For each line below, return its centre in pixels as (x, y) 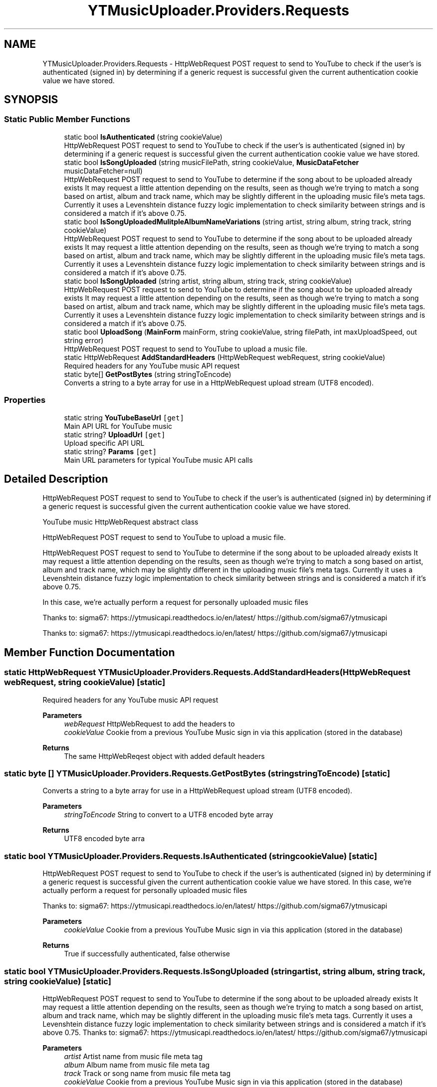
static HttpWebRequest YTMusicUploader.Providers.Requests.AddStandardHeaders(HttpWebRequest (207, 672)
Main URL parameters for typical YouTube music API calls (158, 460)
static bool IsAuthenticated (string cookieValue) (143, 137)
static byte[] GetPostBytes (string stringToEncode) (148, 374)
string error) (84, 340)
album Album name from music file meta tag (137, 1065)
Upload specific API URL (104, 443)
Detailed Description (56, 479)
